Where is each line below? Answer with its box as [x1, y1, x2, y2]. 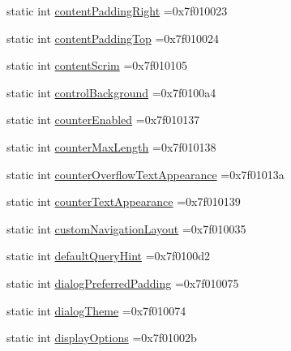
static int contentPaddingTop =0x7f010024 [6, 29, 220, 46]
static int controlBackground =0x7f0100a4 [6, 83, 216, 101]
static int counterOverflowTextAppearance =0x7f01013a [6, 165, 285, 182]
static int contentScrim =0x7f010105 [6, 57, 187, 74]
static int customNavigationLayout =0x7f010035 [6, 220, 246, 237]
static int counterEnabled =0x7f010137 [6, 111, 200, 128]
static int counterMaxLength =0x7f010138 [6, 138, 216, 155]
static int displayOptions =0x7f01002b [6, 329, 197, 346]
